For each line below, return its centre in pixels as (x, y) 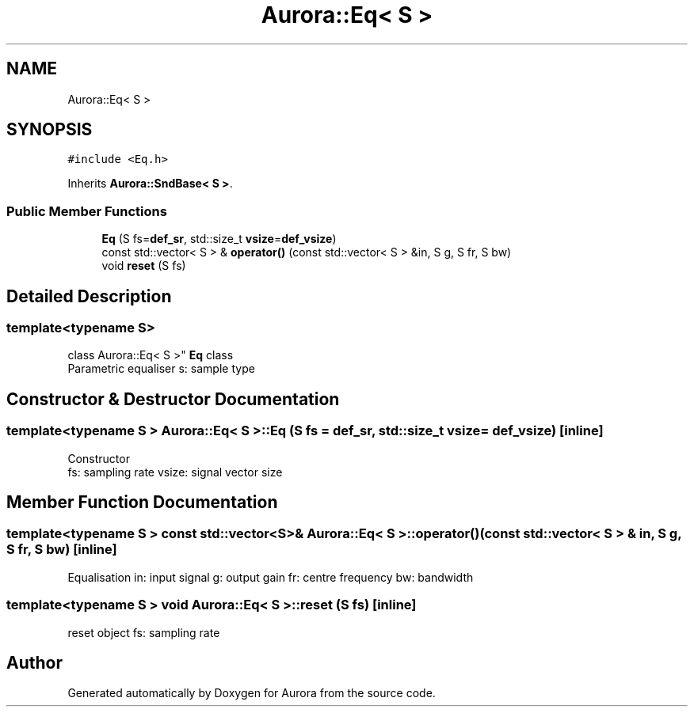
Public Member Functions (87, 211)
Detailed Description (89, 296)
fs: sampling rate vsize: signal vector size (175, 472)
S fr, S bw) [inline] (62, 550)
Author (34, 663)
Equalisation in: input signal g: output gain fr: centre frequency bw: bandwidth (271, 577)
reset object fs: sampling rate (144, 632)
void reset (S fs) (144, 266)
